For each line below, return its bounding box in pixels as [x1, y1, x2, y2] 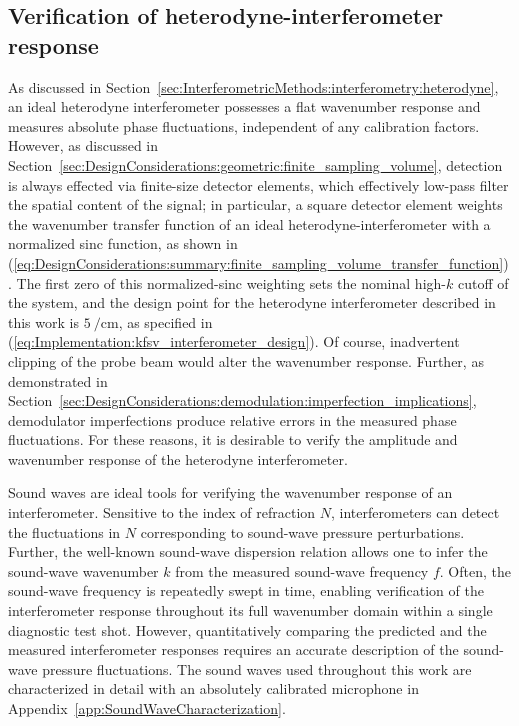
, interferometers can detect [331, 502, 500, 523]
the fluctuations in [8, 521, 121, 542]
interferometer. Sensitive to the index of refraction [8, 502, 316, 523]
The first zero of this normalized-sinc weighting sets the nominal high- [16, 272, 446, 293]
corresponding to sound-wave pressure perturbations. [140, 521, 465, 542]
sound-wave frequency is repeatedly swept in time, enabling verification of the [8, 580, 484, 601]
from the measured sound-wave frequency [175, 560, 429, 581]
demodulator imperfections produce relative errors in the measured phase [8, 409, 457, 430]
